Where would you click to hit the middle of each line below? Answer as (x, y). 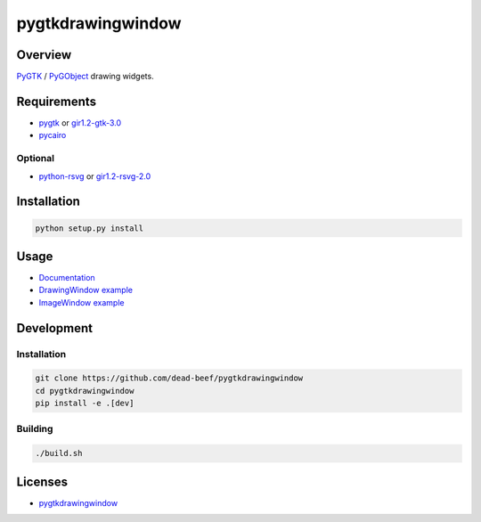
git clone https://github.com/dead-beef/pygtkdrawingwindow (169, 378)
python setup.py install (90, 228)
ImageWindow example (82, 302)
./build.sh (59, 453)
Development (55, 328)
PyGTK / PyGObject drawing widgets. (86, 77)
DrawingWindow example (86, 290)
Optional (36, 159)
